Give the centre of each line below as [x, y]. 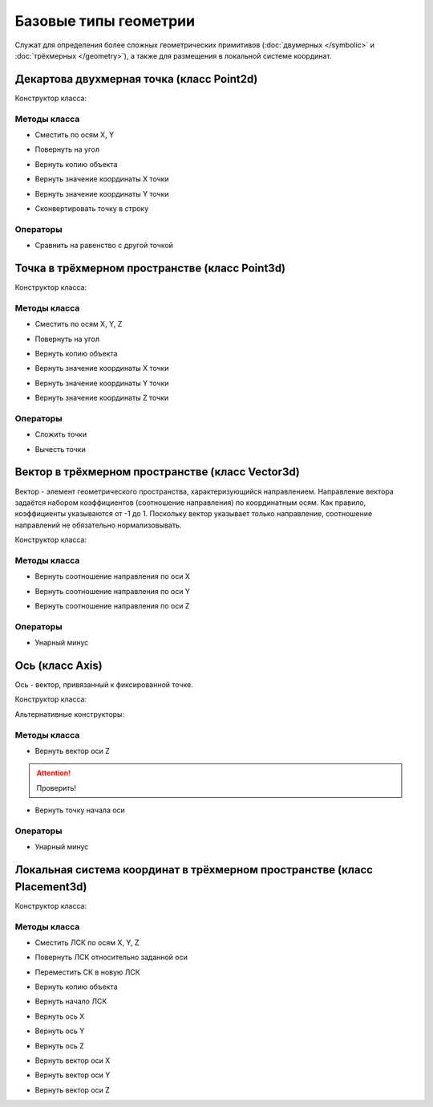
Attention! [54, 773]
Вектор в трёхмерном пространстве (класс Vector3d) [157, 472]
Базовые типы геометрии [105, 21]
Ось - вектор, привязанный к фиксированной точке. [104, 685]
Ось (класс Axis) [59, 665]
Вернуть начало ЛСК [71, 1001]
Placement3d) [51, 887]
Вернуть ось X [60, 1016]
